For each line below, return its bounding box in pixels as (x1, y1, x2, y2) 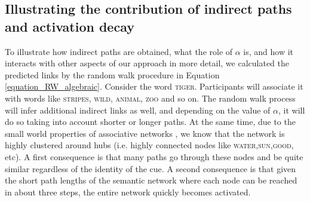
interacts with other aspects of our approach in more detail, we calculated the (5, 57, 290, 69)
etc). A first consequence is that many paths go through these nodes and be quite (5, 150, 303, 163)
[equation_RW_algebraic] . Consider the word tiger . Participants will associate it (5, 80, 303, 93)
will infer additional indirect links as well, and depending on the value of (5, 103, 271, 116)
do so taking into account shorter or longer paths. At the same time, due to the (5, 115, 296, 128)
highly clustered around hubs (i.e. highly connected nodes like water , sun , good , (5, 139, 294, 151)
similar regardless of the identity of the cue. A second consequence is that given (5, 162, 296, 175)
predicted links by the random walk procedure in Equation (5, 68, 220, 81)
